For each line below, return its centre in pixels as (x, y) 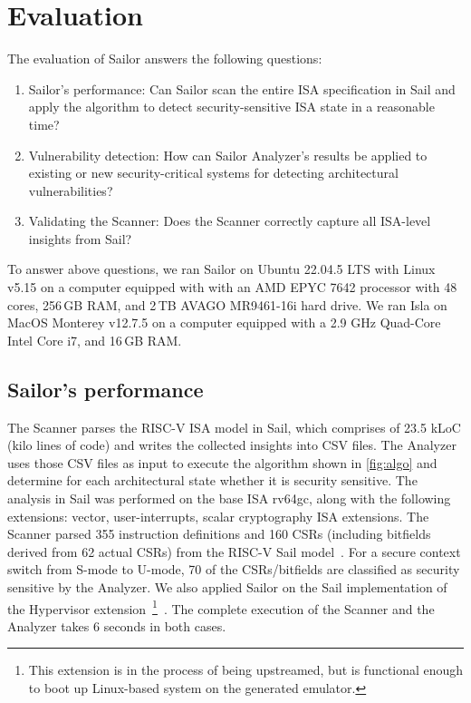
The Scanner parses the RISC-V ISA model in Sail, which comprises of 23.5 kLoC (234, 427)
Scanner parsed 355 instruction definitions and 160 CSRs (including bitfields (219, 534)
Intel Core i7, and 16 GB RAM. (95, 340)
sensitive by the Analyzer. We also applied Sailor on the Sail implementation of (227, 586)
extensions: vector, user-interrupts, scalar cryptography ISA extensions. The (218, 516)
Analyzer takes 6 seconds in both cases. (117, 625)
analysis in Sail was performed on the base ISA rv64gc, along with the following (229, 498)
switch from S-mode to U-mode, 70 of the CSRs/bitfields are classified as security (234, 569)
